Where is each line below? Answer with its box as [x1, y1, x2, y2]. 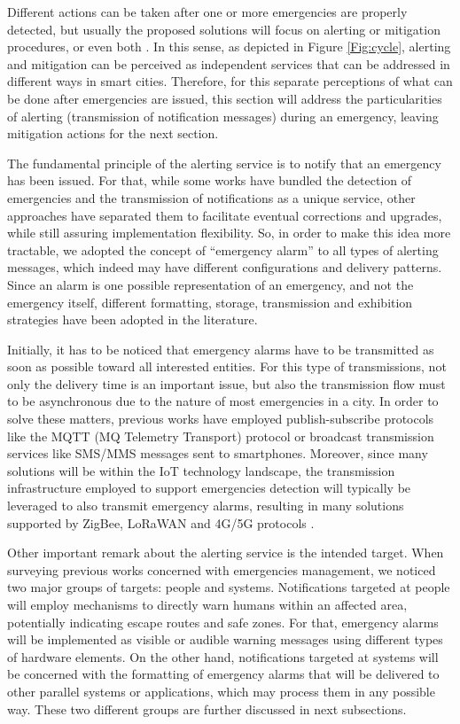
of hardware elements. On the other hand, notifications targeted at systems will [7, 647, 439, 666]
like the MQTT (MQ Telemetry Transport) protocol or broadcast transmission [7, 426, 434, 445]
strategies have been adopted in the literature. [7, 310, 258, 329]
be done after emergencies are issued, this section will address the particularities [7, 89, 442, 107]
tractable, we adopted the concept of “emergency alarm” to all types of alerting [7, 240, 439, 259]
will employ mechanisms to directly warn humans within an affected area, [7, 596, 408, 613]
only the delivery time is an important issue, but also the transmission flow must [7, 374, 446, 393]
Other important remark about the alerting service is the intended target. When [7, 543, 444, 562]
